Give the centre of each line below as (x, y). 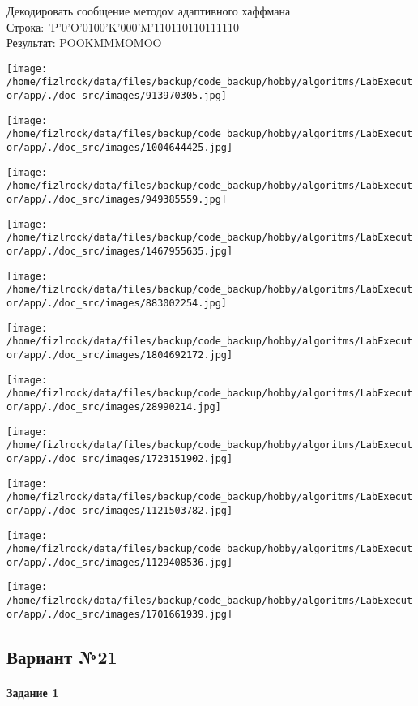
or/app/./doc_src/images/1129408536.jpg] (120, 562)
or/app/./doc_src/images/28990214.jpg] (114, 406)
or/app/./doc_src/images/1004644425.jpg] (120, 148)
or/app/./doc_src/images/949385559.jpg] (117, 200)
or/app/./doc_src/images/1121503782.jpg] (120, 510)
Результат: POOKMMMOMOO (84, 43)
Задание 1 (33, 692)
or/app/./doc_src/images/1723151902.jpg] (120, 458)
